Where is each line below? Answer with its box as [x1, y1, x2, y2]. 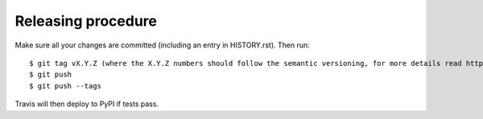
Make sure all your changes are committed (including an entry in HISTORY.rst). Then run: [14, 40, 310, 50]
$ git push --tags [29, 81, 102, 90]
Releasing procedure [14, 12, 157, 30]
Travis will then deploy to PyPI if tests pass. [14, 99, 159, 109]
